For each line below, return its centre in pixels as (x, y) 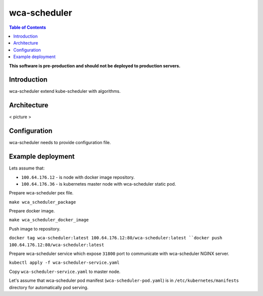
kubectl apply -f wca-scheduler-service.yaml (64, 263)
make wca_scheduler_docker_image (49, 220)
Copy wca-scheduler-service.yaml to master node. (65, 272)
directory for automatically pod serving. (49, 287)
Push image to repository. (35, 229)
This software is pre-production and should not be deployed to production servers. (95, 65)
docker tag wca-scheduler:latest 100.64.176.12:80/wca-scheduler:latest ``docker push (116, 238)
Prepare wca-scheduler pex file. (41, 193)
